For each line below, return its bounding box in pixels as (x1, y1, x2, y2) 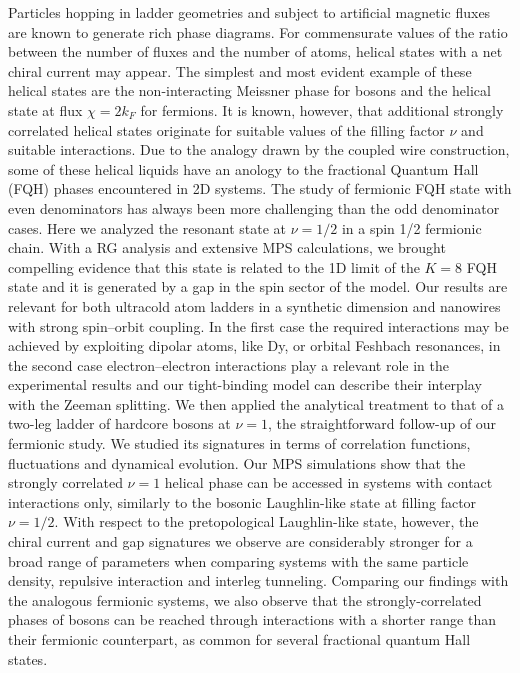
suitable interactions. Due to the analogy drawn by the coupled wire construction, (8, 139, 510, 160)
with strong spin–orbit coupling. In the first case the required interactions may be (8, 315, 509, 336)
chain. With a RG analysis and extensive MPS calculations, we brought (8, 237, 446, 258)
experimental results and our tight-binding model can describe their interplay (8, 374, 482, 395)
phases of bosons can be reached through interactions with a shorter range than (8, 609, 496, 630)
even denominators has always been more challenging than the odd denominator (8, 197, 500, 218)
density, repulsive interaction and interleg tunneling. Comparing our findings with (8, 570, 509, 591)
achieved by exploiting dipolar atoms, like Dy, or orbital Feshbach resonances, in (8, 335, 501, 356)
